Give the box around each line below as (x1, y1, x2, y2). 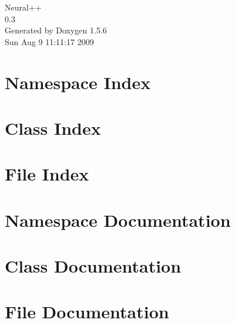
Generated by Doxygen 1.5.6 (5, 24, 107, 36)
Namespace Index (5, 70, 151, 94)
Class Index (5, 115, 101, 140)
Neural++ (5, 1, 42, 13)
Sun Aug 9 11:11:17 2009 (5, 35, 94, 47)
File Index (5, 162, 89, 186)
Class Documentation (5, 254, 182, 278)
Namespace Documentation (5, 208, 231, 232)
